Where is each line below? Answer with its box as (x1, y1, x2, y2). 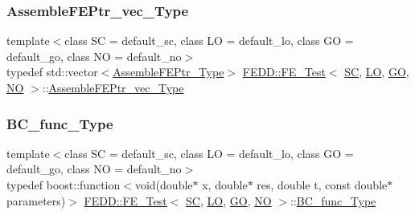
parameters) (6, 192, 66, 209)
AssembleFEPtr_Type (113, 63, 224, 80)
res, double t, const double (257, 176, 388, 193)
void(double (134, 176, 193, 193)
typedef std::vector (6, 63, 98, 80)
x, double (202, 176, 248, 193)
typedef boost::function (6, 176, 121, 193)
